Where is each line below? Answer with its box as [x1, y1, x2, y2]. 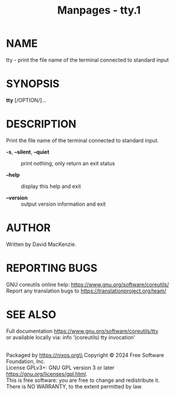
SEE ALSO [6, 308, 57, 321]
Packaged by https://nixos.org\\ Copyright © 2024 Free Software [6, 351, 164, 358]
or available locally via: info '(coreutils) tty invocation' [6, 333, 136, 340]
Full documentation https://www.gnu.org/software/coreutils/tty [6, 327, 159, 335]
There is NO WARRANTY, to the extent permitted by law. [6, 382, 143, 390]
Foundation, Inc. [6, 358, 45, 365]
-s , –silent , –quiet [6, 148, 49, 155]
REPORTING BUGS [6, 261, 98, 275]
